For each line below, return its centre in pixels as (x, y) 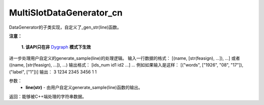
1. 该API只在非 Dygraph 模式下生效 (56, 47)
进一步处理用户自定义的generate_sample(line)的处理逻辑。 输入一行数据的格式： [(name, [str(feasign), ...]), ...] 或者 (125, 58)
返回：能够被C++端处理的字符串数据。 (48, 96)
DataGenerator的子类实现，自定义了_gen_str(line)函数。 (65, 27)
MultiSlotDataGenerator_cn (66, 13)
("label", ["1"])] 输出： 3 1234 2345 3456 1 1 (53, 72)
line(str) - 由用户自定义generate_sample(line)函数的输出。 (84, 87)
